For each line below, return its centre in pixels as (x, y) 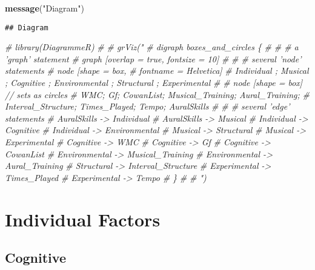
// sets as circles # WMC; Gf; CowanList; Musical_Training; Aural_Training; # (157, 94)
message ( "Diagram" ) (45, 8)
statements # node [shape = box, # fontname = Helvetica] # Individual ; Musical (157, 71)
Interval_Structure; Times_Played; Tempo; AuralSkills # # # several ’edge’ (148, 106)
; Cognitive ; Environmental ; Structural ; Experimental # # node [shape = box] (154, 83)
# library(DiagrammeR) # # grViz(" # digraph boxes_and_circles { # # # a (152, 47)
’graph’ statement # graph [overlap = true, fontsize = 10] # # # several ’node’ (153, 58)
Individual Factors (83, 219)
